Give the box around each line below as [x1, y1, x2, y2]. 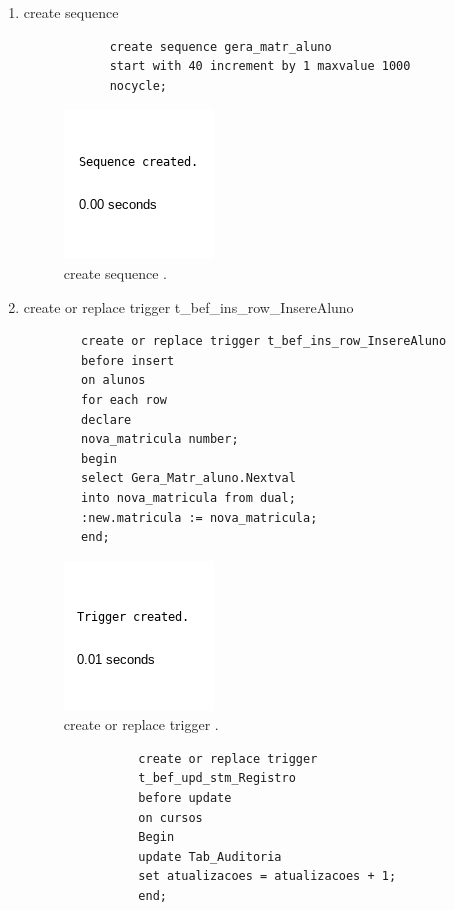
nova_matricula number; [81, 432, 239, 447]
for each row [81, 392, 167, 407]
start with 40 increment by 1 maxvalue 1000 [109, 59, 411, 74]
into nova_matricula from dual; [81, 490, 296, 505]
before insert [81, 353, 175, 368]
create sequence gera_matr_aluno [109, 39, 332, 54]
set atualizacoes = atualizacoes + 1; [138, 869, 397, 884]
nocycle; [109, 78, 167, 93]
